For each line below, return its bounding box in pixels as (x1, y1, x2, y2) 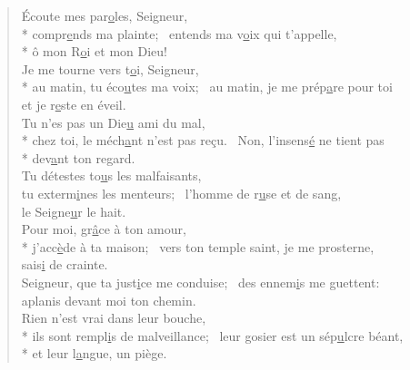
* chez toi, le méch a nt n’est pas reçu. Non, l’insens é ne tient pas (21, 131, 385, 150)
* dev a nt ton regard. (21, 148, 135, 167)
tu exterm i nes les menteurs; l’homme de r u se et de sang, (21, 183, 342, 202)
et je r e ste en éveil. (21, 94, 126, 113)
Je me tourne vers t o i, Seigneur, (21, 59, 199, 78)
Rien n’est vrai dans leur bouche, (21, 308, 206, 327)
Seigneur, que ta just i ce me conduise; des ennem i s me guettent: (21, 272, 380, 291)
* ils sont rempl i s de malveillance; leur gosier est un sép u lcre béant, (21, 326, 404, 345)
